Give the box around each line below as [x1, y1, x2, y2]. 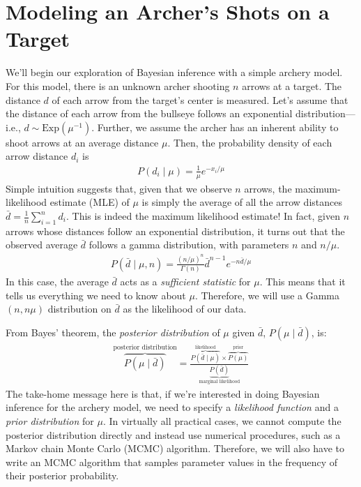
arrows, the [244, 181, 292, 195]
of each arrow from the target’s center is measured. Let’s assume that [52, 92, 348, 107]
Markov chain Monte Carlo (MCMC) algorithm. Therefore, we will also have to [6, 441, 344, 456]
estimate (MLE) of [49, 195, 130, 209]
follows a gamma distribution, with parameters [89, 237, 289, 252]
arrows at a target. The [242, 78, 342, 93]
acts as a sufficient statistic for [120, 274, 251, 289]
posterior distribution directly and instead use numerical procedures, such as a [6, 427, 341, 442]
